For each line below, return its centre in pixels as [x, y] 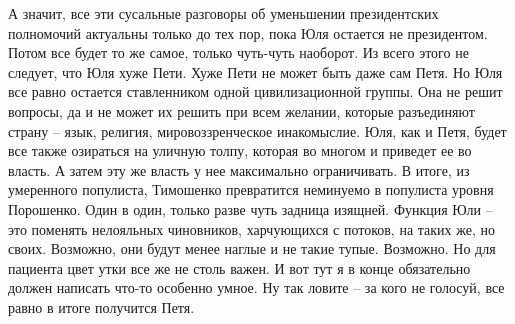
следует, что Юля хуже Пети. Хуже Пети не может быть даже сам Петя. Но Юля [255, 71]
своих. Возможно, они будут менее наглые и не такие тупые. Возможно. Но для [252, 248]
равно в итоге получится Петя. [101, 306]
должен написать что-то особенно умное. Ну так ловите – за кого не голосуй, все [256, 287]
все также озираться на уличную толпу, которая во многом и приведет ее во [240, 150]
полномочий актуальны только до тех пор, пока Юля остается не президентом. [248, 32]
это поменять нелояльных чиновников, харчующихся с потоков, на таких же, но [251, 228]
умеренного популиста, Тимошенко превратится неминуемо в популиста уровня [251, 189]
